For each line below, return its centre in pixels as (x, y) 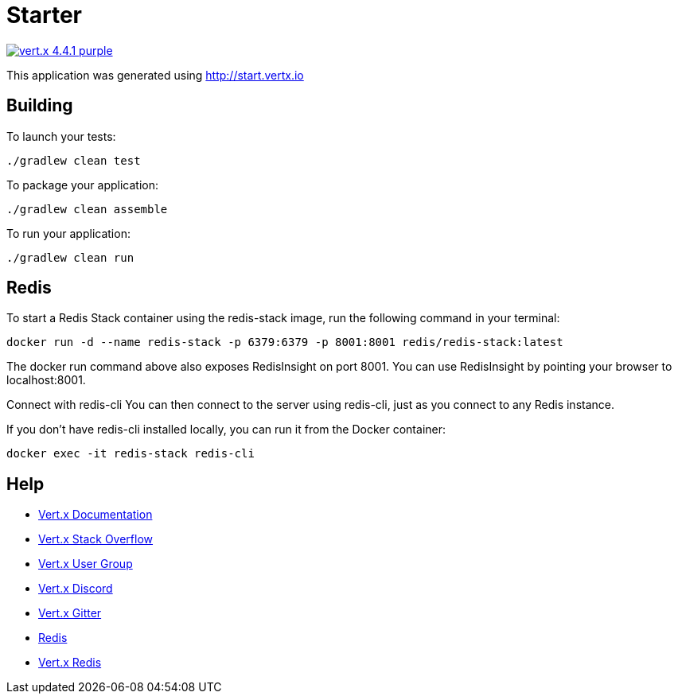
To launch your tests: (61, 136)
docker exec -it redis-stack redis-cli (131, 454)
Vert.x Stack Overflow (96, 539)
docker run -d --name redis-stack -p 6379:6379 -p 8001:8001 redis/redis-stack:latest (285, 342)
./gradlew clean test (74, 160)
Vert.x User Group (86, 564)
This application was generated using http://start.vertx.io (155, 75)
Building (40, 106)
